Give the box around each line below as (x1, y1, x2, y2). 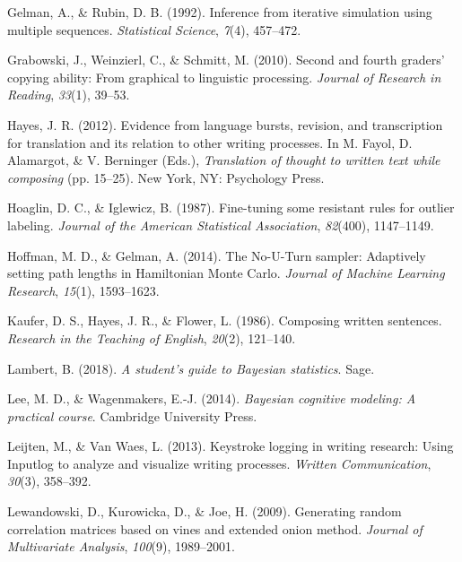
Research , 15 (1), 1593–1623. (7, 281, 160, 299)
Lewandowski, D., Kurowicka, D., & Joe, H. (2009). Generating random (7, 502, 402, 521)
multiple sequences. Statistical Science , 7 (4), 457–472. (7, 20, 301, 39)
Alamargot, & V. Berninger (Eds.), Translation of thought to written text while (7, 151, 440, 169)
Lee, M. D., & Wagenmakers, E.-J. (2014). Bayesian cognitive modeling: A (7, 389, 416, 408)
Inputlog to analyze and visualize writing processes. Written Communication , (7, 454, 431, 472)
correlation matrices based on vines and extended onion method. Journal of (7, 519, 423, 538)
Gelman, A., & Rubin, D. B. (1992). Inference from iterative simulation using (7, 3, 432, 21)
